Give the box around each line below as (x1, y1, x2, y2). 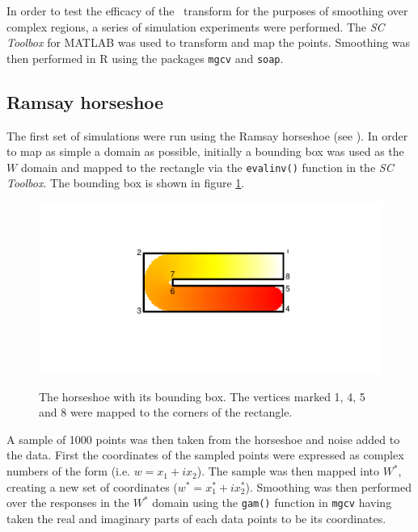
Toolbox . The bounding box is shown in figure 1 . (6, 174, 245, 191)
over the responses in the (6, 494, 129, 511)
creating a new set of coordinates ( (6, 478, 178, 495)
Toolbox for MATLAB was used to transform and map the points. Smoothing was (6, 34, 411, 51)
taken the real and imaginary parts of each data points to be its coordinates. (6, 509, 386, 526)
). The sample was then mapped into (196, 463, 380, 480)
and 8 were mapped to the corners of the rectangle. (39, 404, 293, 421)
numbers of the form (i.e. (6, 463, 130, 480)
